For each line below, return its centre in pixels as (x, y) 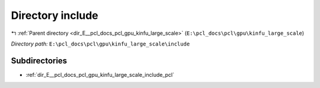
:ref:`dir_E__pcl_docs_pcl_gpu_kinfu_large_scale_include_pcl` (100, 74)
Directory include (55, 15)
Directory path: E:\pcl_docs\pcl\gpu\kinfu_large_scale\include (100, 44)
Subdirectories (39, 61)
